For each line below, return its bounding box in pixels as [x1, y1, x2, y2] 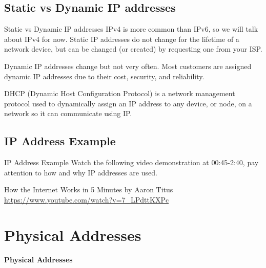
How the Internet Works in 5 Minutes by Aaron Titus [4, 184, 173, 195]
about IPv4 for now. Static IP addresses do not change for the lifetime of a [4, 33, 239, 44]
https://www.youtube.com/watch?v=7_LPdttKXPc [4, 194, 169, 205]
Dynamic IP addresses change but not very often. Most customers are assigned [4, 60, 252, 71]
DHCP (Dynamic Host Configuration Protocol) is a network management [4, 88, 235, 99]
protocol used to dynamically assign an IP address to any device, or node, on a [4, 98, 252, 108]
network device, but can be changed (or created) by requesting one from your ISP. [4, 43, 262, 54]
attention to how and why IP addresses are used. [4, 167, 157, 177]
